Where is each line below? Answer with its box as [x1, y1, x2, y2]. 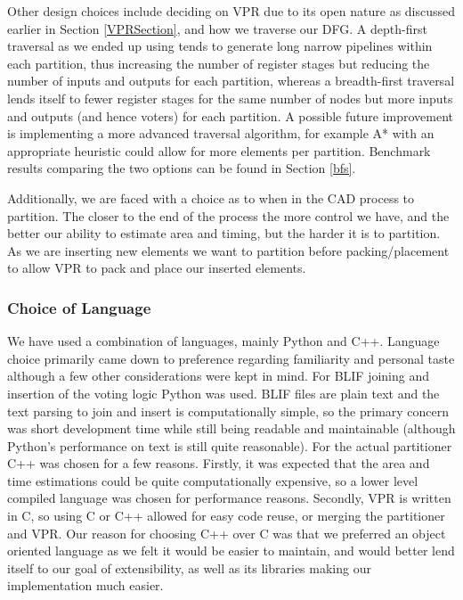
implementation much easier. [7, 576, 164, 595]
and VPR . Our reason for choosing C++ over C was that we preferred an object [7, 523, 446, 542]
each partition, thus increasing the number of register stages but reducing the [7, 53, 430, 72]
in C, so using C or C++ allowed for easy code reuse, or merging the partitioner [7, 506, 445, 525]
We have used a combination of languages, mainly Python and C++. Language [7, 332, 440, 350]
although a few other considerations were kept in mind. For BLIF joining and [7, 366, 430, 385]
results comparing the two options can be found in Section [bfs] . [7, 159, 356, 177]
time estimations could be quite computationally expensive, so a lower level [7, 471, 418, 489]
